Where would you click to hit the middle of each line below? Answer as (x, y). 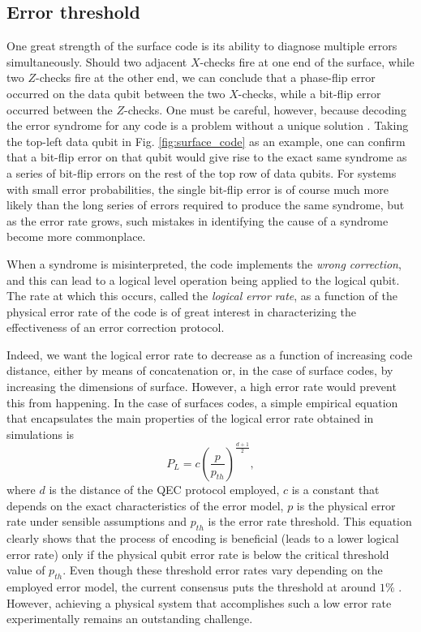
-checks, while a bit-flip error (309, 93)
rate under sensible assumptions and (97, 521)
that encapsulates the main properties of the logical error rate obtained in (190, 418)
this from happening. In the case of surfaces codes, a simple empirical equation (202, 402)
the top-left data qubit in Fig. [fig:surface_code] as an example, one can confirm (206, 141)
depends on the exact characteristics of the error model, (145, 505)
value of (26, 570)
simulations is (41, 434)
